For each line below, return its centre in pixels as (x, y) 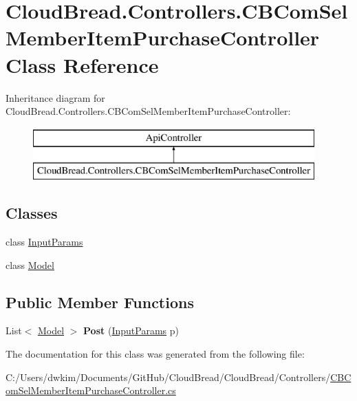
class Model (30, 264)
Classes (32, 213)
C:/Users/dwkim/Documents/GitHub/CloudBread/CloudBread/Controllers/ (168, 377)
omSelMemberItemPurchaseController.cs (91, 390)
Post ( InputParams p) (131, 330)
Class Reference (82, 64)
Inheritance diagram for (55, 97)
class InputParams (44, 242)
